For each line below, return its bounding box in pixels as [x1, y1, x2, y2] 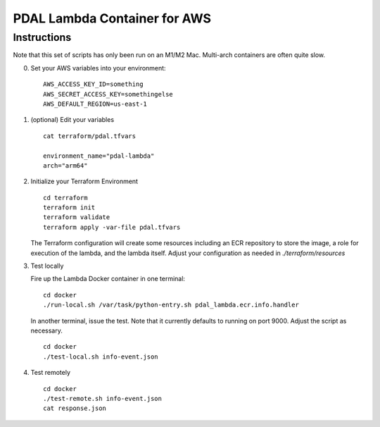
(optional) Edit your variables [30, 116, 115, 124]
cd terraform [43, 194, 88, 202]
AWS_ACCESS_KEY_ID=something [43, 80, 144, 88]
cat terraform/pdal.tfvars [43, 132, 137, 140]
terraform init [43, 204, 96, 211]
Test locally [30, 261, 64, 271]
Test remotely [30, 369, 70, 377]
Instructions [13, 31, 72, 44]
